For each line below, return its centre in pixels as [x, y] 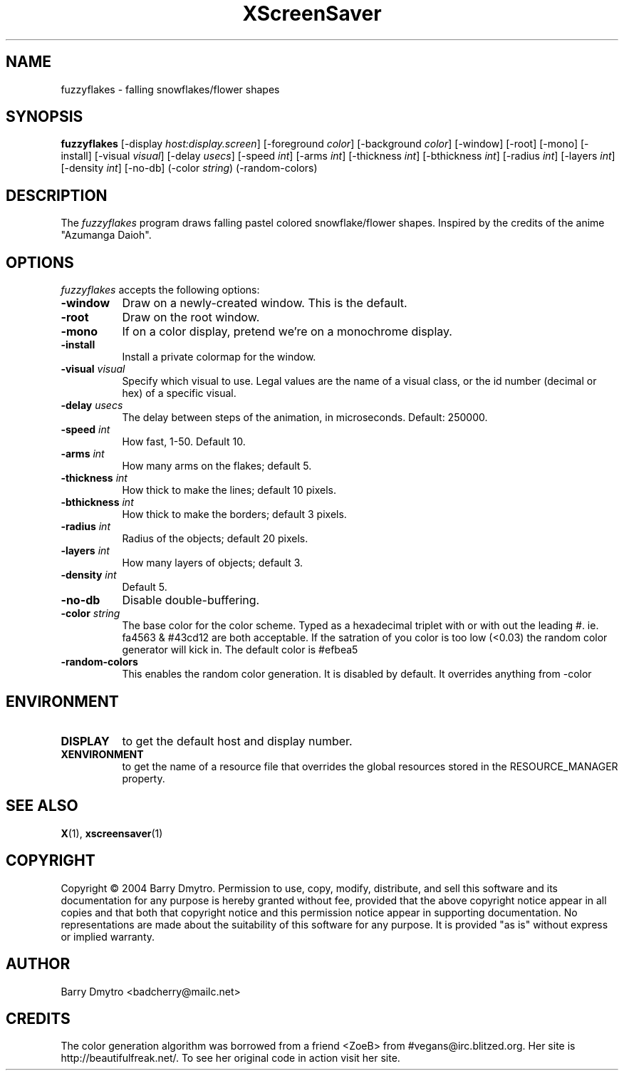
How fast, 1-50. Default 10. [184, 442]
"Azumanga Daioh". [106, 235]
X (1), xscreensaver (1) [112, 833]
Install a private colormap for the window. [219, 357]
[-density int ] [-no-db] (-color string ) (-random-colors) [189, 168]
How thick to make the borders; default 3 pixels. [234, 514]
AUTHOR [38, 964]
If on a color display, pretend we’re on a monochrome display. [287, 332]
